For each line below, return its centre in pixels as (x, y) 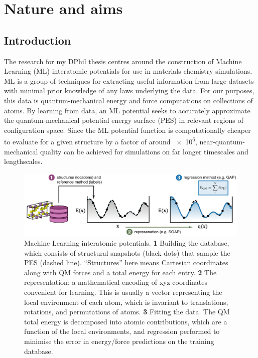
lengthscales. (23, 161)
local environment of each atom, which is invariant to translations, (126, 302)
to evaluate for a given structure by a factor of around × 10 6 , (101, 141)
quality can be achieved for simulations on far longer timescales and (144, 151)
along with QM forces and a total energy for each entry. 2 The (120, 272)
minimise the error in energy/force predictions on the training (119, 341)
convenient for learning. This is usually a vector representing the (123, 292)
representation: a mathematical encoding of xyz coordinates (116, 282)
